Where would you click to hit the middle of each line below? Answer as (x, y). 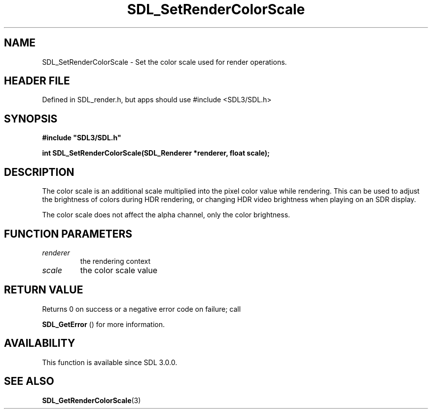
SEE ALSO (29, 381)
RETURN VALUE (44, 290)
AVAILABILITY (40, 343)
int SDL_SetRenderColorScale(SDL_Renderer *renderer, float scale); (156, 153)
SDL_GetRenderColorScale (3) (91, 400)
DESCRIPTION (39, 172)
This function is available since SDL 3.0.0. (110, 362)
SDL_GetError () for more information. (104, 324)
